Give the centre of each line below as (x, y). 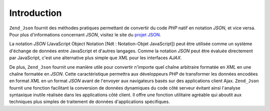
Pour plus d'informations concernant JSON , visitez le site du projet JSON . (85, 34)
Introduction (35, 13)
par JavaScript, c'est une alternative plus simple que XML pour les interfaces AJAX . (95, 58)
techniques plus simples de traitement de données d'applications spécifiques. (89, 102)
